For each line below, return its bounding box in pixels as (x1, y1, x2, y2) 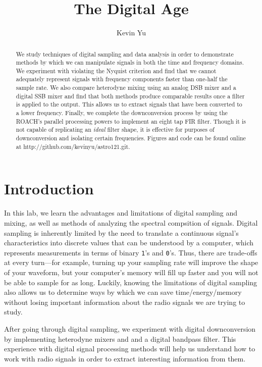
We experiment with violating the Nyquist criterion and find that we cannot (16, 66, 217, 75)
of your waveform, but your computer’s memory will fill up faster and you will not (4, 267, 258, 277)
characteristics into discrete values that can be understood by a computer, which (4, 237, 254, 248)
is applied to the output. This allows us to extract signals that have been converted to (16, 100, 242, 109)
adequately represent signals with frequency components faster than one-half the (16, 75, 228, 83)
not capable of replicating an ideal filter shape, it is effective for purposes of (16, 125, 215, 134)
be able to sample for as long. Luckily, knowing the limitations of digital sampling (4, 277, 257, 287)
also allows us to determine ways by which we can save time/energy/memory (4, 287, 242, 297)
